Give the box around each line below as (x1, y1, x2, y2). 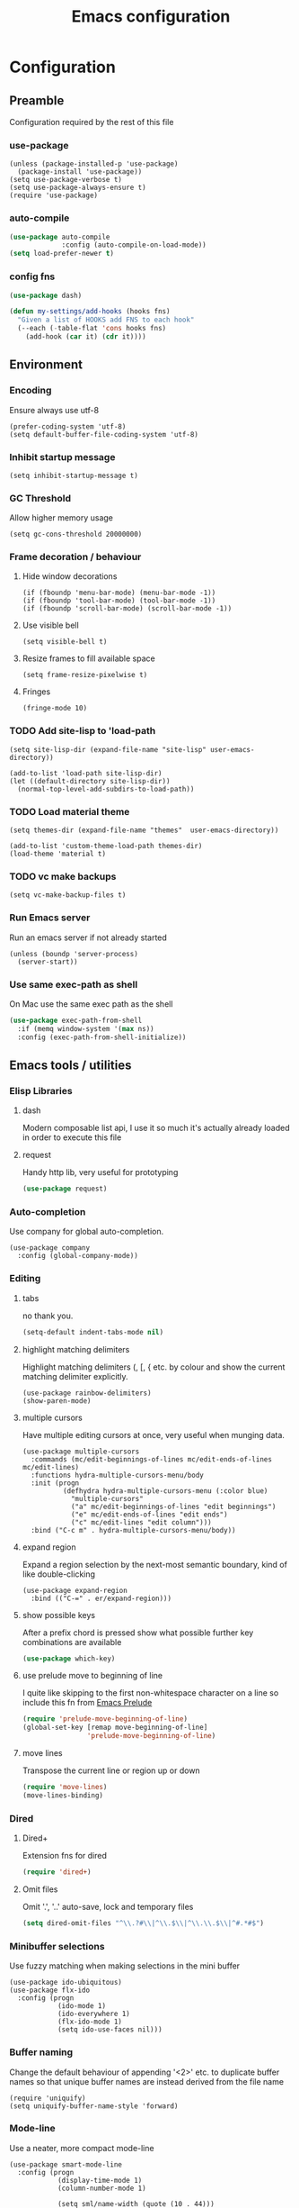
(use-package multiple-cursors (22, 1447, 140, 1456)
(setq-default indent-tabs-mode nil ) (22, 1327, 164, 1336)
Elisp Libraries (9, 1084, 74, 1097)
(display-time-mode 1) (57, 2176, 143, 2185)
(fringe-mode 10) (22, 704, 88, 713)
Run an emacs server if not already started (9, 932, 168, 943)
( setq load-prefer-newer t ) (9, 249, 115, 258)
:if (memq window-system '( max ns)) (17, 1024, 154, 1033)
